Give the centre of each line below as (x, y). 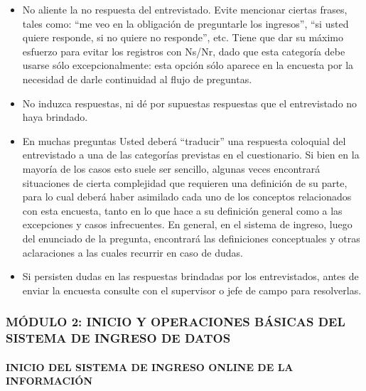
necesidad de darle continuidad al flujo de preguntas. (137, 79)
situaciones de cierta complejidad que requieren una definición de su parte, (185, 182)
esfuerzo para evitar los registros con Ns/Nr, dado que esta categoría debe (184, 51)
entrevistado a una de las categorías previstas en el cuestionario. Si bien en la (191, 155)
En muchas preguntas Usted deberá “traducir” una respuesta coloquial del (184, 140)
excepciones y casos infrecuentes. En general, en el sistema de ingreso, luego (187, 224)
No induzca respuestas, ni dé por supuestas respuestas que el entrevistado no (190, 103)
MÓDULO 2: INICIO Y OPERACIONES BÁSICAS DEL (176, 322)
